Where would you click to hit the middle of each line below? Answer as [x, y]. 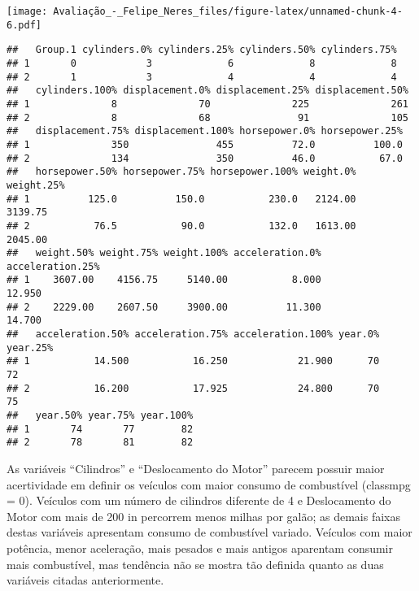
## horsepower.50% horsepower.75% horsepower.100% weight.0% [181, 172]
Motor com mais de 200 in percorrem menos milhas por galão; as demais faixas [203, 516]
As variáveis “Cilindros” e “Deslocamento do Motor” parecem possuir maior [196, 468]
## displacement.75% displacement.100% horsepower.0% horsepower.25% [205, 131]
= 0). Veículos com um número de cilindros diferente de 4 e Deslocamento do [199, 500]
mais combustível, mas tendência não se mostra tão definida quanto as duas [195, 564]
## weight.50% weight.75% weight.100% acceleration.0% [164, 253]
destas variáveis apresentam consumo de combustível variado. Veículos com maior [209, 532]
